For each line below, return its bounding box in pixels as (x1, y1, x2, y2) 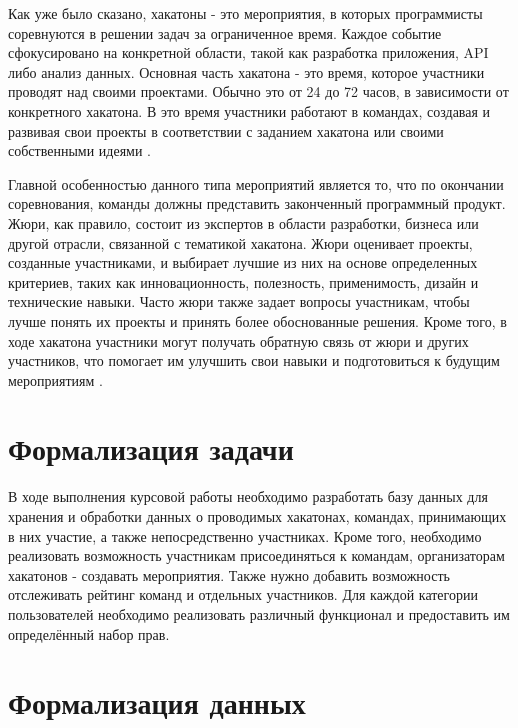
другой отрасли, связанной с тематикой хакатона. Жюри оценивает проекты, (8, 232, 473, 253)
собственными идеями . (8, 140, 152, 161)
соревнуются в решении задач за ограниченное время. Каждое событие (8, 22, 442, 43)
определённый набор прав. (8, 623, 170, 644)
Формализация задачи (8, 428, 294, 469)
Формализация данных (8, 682, 306, 723)
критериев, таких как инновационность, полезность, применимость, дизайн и (8, 271, 479, 292)
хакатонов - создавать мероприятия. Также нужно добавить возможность (8, 564, 450, 585)
